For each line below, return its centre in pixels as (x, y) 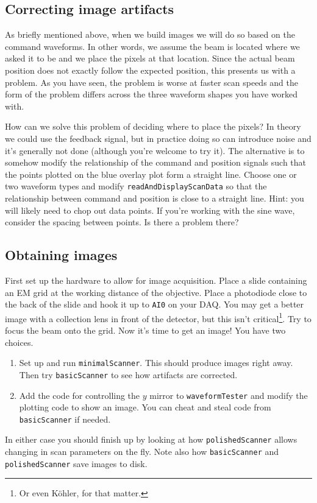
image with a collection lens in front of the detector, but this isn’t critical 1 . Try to (158, 317)
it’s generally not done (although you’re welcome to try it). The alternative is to (155, 150)
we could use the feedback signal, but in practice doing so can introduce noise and (158, 138)
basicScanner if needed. (65, 419)
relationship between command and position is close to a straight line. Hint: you (155, 198)
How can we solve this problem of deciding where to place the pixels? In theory (153, 126)
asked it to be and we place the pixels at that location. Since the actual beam (150, 58)
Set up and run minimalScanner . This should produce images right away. (156, 363)
